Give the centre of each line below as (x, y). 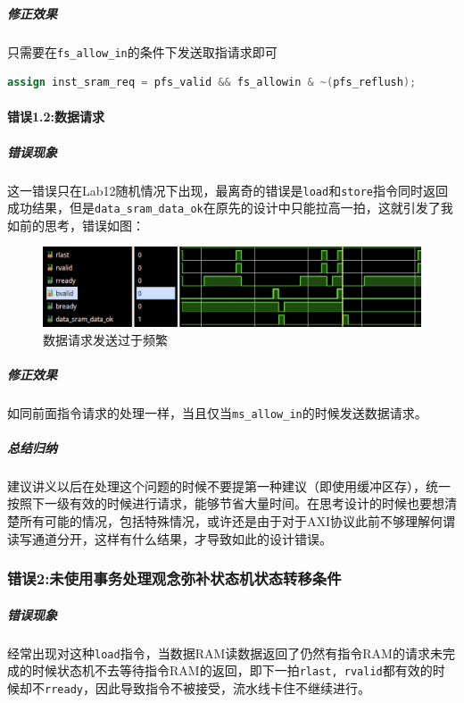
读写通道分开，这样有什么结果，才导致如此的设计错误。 (170, 538)
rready (64, 689)
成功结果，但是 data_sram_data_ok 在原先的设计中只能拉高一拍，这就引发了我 (230, 208)
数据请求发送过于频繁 (105, 339)
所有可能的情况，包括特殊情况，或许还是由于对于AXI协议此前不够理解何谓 (237, 521)
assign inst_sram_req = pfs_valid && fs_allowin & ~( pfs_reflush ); (212, 83)
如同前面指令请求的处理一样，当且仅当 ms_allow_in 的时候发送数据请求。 (217, 412)
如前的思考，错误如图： (76, 225)
